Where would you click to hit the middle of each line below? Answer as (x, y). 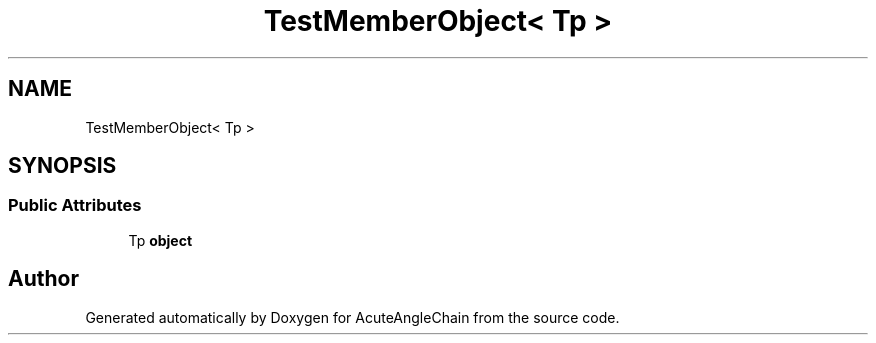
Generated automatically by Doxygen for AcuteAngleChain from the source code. (352, 317)
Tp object (160, 240)
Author (43, 279)
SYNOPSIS (62, 166)
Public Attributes (75, 205)
